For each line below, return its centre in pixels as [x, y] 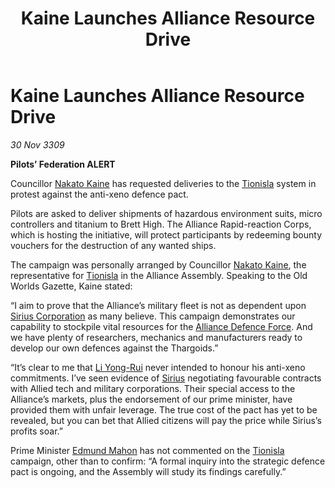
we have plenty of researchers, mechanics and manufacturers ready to [156, 337]
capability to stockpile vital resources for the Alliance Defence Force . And [161, 326]
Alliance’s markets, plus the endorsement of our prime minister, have [151, 399]
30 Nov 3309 [37, 144]
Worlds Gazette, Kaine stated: [71, 286]
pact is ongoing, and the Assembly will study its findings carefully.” [148, 471]
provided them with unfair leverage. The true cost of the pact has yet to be [164, 409]
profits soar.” [36, 431]
